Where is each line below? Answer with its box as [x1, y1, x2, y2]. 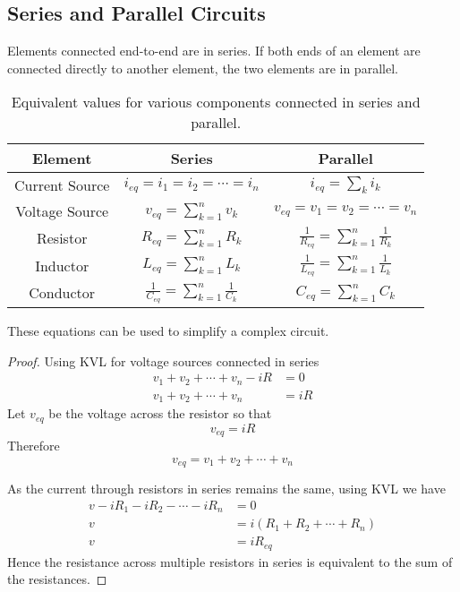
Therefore [7, 436, 60, 455]
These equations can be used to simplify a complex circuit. [7, 322, 329, 340]
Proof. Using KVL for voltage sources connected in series [7, 351, 319, 370]
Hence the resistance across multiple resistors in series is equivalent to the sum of [7, 552, 453, 571]
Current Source [14, 175, 110, 196]
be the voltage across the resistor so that [48, 404, 272, 423]
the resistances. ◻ [7, 570, 107, 588]
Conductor [29, 282, 96, 304]
